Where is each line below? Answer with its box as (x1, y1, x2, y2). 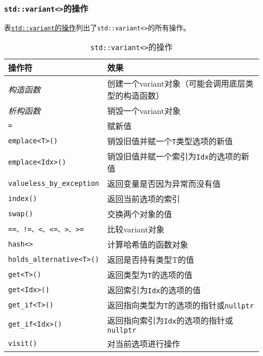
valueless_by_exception (8, 179, 100, 188)
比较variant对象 (107, 223, 165, 235)
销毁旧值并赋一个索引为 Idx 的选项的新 (107, 150, 249, 163)
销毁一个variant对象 (107, 105, 181, 117)
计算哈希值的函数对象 (107, 239, 189, 251)
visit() (8, 339, 37, 348)
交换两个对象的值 (107, 208, 172, 220)
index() (8, 194, 37, 203)
